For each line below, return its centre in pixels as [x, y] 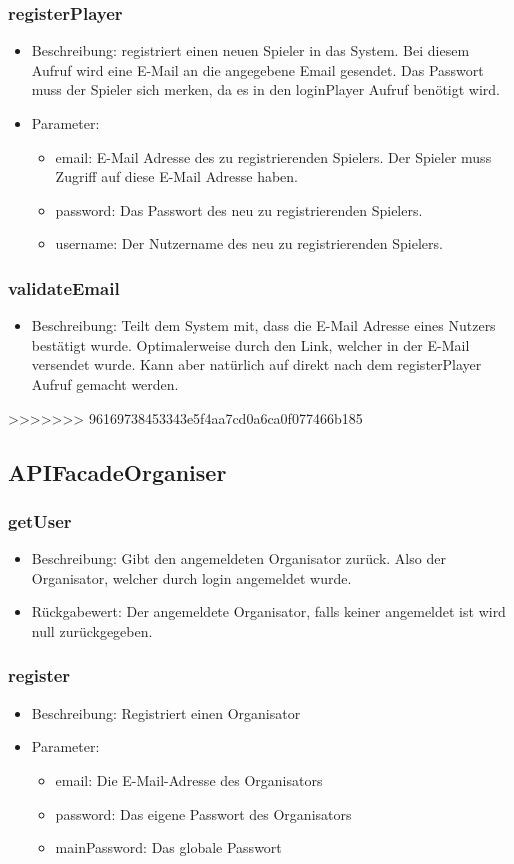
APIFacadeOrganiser [117, 471]
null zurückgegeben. [92, 630]
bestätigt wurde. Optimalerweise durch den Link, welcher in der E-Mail [250, 344]
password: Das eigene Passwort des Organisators [203, 813]
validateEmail [64, 287]
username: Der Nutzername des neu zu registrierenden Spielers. [249, 243]
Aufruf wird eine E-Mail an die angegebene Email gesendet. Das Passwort [257, 69]
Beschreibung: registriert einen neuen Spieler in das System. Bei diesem [250, 50]
